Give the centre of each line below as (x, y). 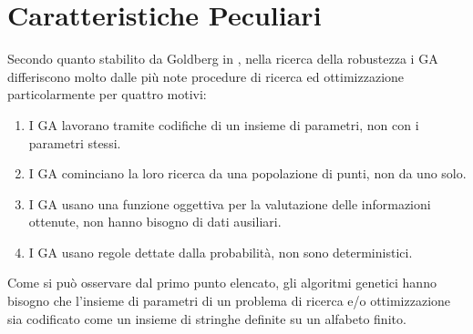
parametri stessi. (75, 142)
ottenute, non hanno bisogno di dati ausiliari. (155, 222)
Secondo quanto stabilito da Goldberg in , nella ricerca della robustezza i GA (223, 59)
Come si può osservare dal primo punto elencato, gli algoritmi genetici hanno (222, 283)
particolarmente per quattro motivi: (107, 94)
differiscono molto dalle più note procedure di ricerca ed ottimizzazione (206, 76)
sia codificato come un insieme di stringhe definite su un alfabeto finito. (207, 318)
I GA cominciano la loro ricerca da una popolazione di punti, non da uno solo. (247, 173)
